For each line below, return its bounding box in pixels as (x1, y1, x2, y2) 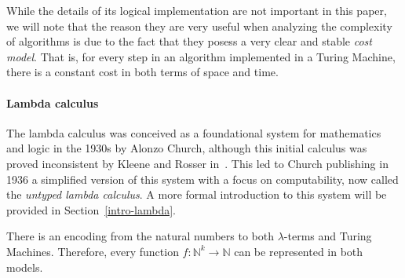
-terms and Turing (283, 228, 372, 244)
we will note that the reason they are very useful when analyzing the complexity (6, 17, 392, 34)
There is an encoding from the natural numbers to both (6, 228, 274, 244)
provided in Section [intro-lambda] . (6, 201, 176, 218)
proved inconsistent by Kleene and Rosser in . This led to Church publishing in (6, 155, 389, 171)
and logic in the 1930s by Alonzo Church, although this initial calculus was (6, 140, 367, 156)
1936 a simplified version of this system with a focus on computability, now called (6, 170, 399, 187)
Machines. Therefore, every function (6, 243, 179, 259)
